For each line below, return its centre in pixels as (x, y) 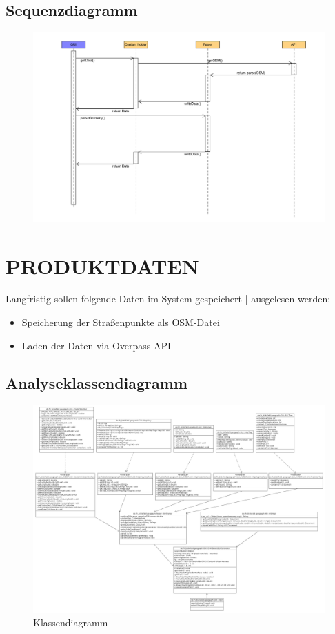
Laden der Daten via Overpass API (97, 345)
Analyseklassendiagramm (97, 382)
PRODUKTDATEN (102, 266)
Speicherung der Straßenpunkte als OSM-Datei (121, 322)
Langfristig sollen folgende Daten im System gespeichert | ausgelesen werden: (168, 299)
